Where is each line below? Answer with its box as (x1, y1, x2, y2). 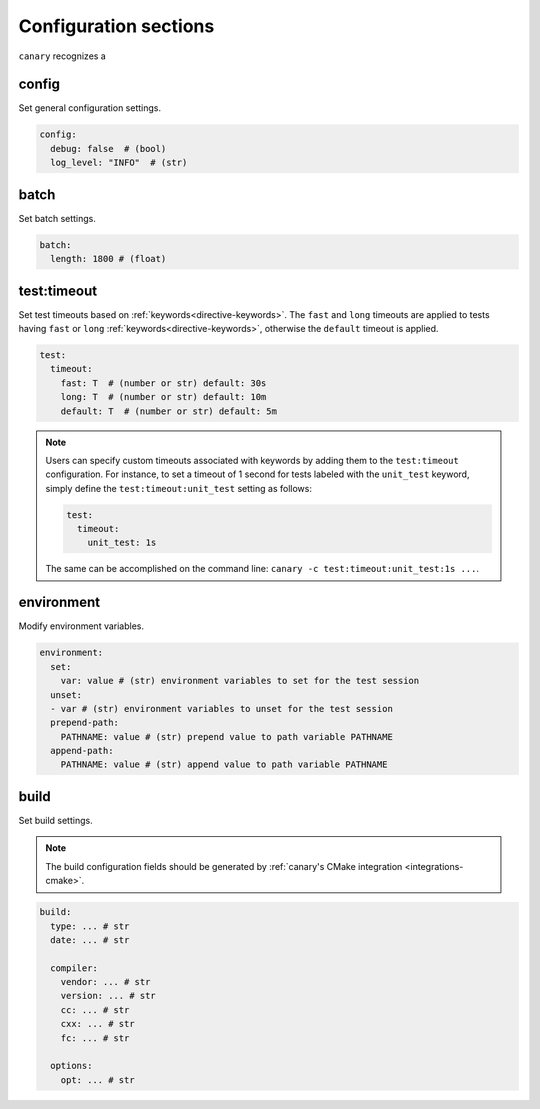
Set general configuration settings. (18, 102, 162, 114)
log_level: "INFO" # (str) (50, 157, 188, 169)
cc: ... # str (60, 1004, 130, 1015)
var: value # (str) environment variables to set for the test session (60, 675, 420, 687)
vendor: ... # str (60, 976, 151, 988)
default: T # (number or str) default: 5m (60, 405, 277, 417)
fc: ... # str (60, 1032, 130, 1044)
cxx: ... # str (60, 1018, 135, 1030)
